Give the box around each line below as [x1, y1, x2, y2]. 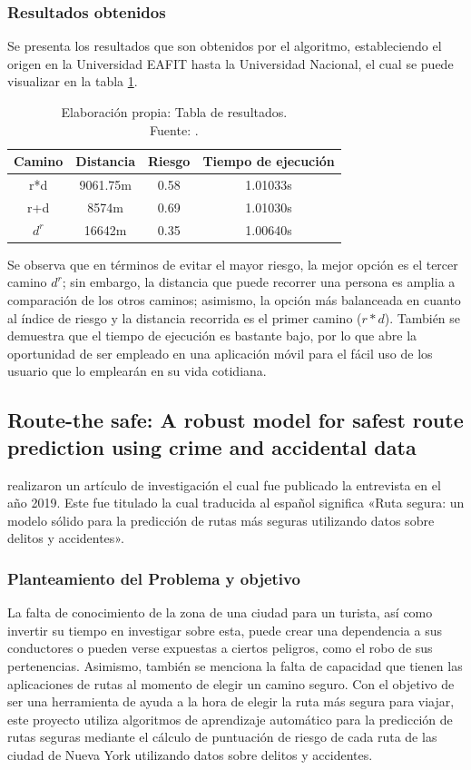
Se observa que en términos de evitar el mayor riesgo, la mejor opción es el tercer [7, 254, 458, 273]
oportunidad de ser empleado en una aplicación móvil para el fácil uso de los [7, 343, 433, 362]
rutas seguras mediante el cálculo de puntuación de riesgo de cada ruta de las [7, 727, 437, 746]
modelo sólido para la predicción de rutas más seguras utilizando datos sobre [7, 510, 435, 529]
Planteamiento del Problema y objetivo [7, 567, 300, 589]
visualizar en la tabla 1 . [7, 72, 138, 91]
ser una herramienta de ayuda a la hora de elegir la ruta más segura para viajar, [7, 692, 455, 711]
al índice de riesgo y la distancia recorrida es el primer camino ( [7, 308, 362, 327]
